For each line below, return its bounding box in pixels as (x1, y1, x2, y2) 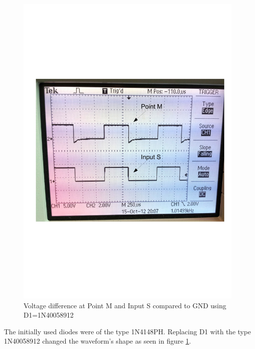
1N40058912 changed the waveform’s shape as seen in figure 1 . (4, 336, 191, 346)
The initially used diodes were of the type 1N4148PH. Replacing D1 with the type (4, 326, 251, 336)
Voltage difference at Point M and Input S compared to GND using (24, 300, 227, 310)
